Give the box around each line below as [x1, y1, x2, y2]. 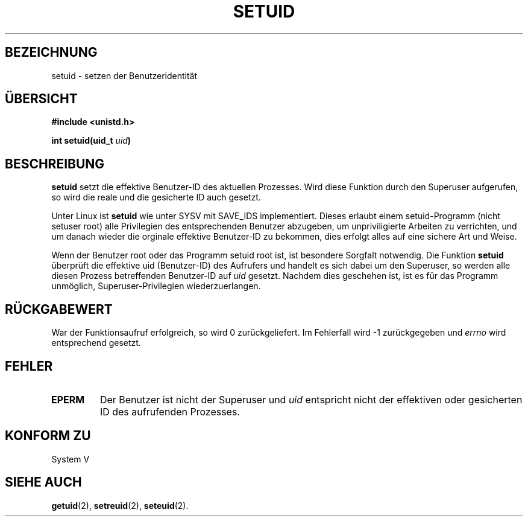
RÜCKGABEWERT [5, 301, 113, 317]
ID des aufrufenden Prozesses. [99, 405, 240, 418]
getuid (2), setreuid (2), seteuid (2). [51, 500, 189, 511]
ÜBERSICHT [5, 91, 78, 107]
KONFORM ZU [5, 428, 91, 444]
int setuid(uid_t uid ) [51, 135, 131, 146]
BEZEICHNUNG [5, 45, 98, 60]
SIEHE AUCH [5, 475, 82, 490]
